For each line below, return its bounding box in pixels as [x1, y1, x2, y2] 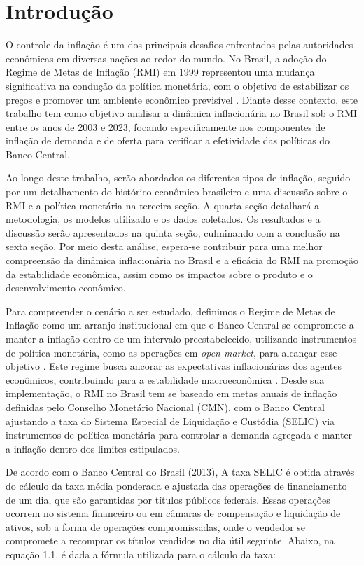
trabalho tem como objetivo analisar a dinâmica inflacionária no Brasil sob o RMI [6, 106, 358, 120]
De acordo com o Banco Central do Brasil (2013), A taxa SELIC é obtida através [6, 464, 355, 479]
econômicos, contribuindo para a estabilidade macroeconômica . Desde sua [6, 372, 325, 387]
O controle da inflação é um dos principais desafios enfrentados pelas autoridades [6, 37, 353, 52]
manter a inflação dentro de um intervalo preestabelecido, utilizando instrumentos [6, 331, 357, 345]
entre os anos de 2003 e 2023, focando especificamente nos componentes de [6, 119, 325, 134]
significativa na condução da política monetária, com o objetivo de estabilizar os [6, 78, 349, 92]
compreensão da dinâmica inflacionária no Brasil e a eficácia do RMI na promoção [6, 253, 358, 268]
